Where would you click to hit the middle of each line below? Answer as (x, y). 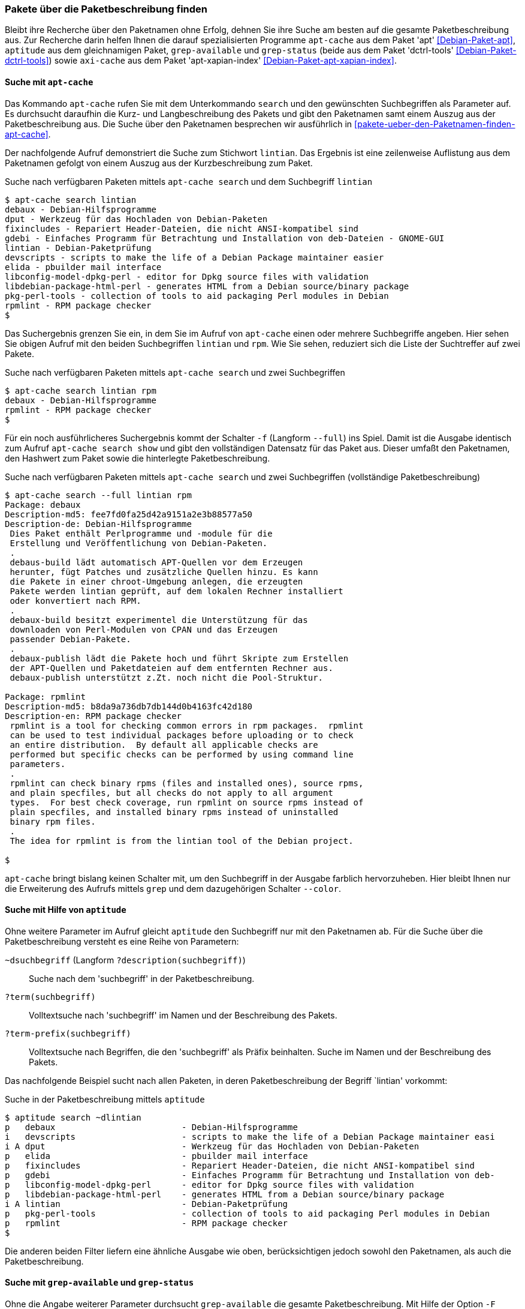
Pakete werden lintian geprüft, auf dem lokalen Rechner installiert (176, 591)
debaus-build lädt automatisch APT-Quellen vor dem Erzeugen (156, 562)
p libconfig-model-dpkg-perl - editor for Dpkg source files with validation (209, 1184)
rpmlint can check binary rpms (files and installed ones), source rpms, (187, 783)
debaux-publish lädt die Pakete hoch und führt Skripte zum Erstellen (179, 658)
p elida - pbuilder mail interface (156, 1156)
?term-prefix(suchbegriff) (68, 1033)
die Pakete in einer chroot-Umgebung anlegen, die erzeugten (156, 581)
